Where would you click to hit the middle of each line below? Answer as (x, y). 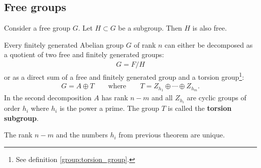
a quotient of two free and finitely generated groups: (84, 54)
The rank (18, 135)
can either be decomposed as (209, 44)
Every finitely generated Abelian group (64, 44)
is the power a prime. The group (109, 108)
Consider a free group (37, 28)
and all (162, 98)
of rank (145, 44)
